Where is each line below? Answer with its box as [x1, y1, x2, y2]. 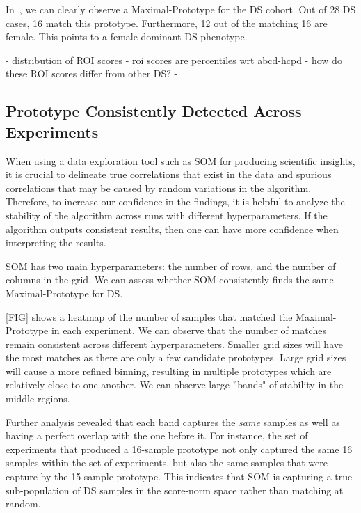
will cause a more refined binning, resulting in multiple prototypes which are [6, 363, 332, 378]
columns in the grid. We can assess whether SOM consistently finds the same [6, 272, 334, 287]
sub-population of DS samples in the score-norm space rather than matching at [6, 482, 344, 497]
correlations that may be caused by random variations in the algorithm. [6, 180, 312, 195]
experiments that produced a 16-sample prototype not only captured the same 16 [6, 441, 353, 456]
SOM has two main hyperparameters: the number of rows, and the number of [6, 258, 336, 273]
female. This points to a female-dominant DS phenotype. [6, 29, 248, 44]
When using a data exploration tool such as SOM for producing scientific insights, [6, 153, 355, 168]
